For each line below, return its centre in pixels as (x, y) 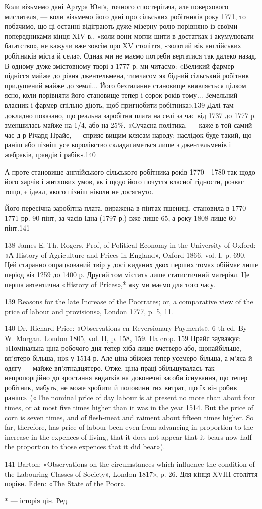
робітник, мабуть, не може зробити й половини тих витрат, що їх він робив (121, 387)
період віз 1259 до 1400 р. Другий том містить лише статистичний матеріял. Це (127, 274)
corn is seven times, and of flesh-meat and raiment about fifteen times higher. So (129, 417)
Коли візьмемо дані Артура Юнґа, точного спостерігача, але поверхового (116, 6)
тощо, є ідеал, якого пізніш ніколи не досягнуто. (79, 191)
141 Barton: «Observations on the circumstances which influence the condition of (130, 463)
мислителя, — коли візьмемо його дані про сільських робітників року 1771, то (125, 16)
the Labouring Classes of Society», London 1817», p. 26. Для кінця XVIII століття (131, 473)
